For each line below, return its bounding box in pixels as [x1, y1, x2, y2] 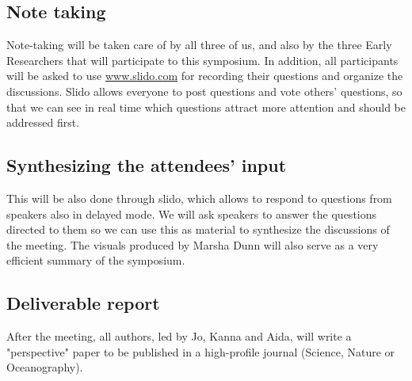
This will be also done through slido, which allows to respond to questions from [6, 189, 392, 206]
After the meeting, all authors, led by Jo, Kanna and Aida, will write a [6, 328, 352, 345]
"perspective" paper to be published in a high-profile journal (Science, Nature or [6, 343, 395, 360]
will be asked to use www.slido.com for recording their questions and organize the [6, 67, 403, 84]
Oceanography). [6, 359, 83, 375]
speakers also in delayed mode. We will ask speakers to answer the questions [6, 205, 377, 222]
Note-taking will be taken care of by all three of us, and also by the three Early [6, 36, 392, 53]
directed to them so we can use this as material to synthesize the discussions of [6, 221, 390, 238]
